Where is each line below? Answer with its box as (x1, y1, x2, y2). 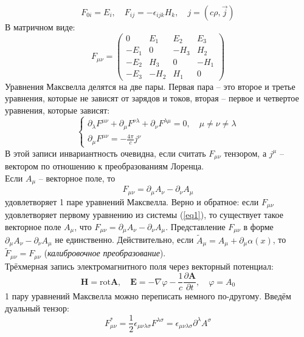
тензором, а (224, 146, 267, 159)
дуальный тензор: (5, 301, 69, 314)
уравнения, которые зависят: (5, 103, 110, 116)
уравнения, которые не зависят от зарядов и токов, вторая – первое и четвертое (5, 92, 299, 104)
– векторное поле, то (38, 171, 116, 184)
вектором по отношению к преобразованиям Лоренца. (5, 160, 204, 172)
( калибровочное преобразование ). (44, 247, 166, 259)
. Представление (165, 220, 226, 233)
